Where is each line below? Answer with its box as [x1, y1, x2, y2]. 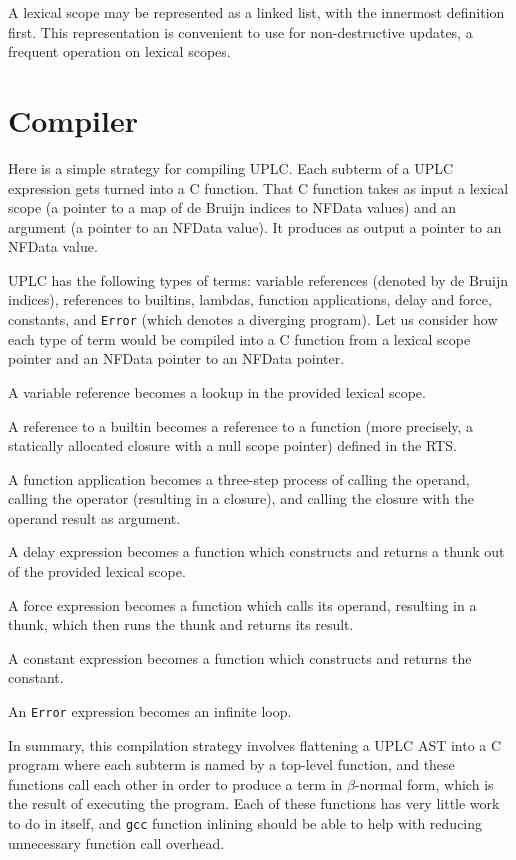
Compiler [8, 99, 138, 140]
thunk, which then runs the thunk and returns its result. [8, 614, 354, 635]
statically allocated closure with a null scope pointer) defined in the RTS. [8, 435, 457, 456]
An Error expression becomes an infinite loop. [8, 701, 292, 722]
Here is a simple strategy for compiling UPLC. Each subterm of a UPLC [8, 157, 454, 178]
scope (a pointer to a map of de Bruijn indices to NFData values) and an [8, 197, 457, 218]
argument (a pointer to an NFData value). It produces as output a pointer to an [8, 216, 502, 237]
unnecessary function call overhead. [8, 832, 225, 853]
